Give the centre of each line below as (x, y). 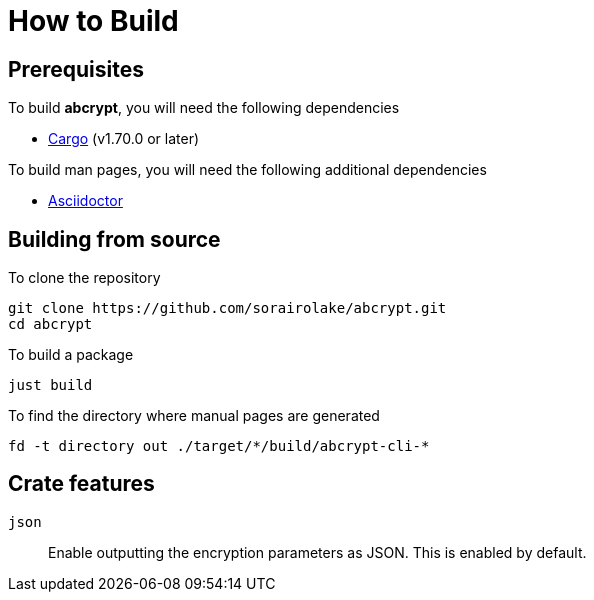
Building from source (114, 239)
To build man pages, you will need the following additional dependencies (247, 170)
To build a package (71, 355)
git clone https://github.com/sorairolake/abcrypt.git (227, 308)
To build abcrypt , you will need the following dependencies (204, 108)
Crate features (81, 484)
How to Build (93, 21)
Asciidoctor (85, 201)
